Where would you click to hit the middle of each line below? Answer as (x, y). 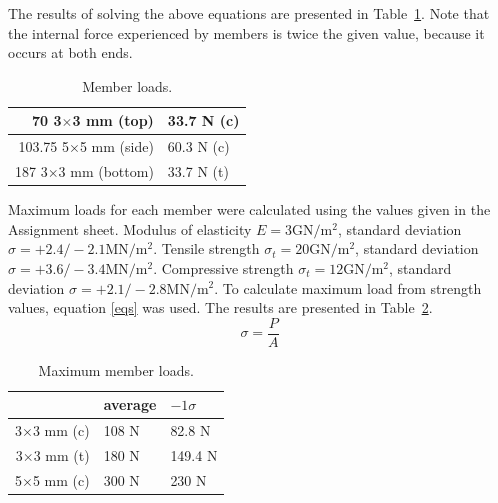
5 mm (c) (61, 479)
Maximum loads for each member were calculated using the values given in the (249, 209)
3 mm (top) (113, 120)
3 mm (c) (61, 430)
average (130, 404)
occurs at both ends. (70, 52)
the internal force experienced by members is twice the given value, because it (246, 32)
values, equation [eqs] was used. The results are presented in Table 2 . (220, 307)
